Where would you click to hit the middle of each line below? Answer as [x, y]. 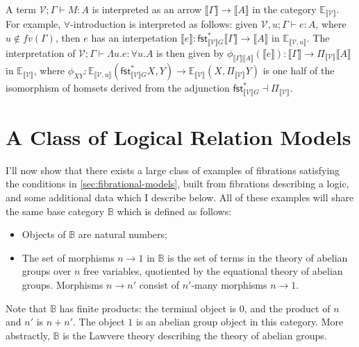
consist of [159, 285]
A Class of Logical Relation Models [178, 136]
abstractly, [28, 335]
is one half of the [299, 70]
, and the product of [287, 308]
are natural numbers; [123, 234]
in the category [284, 9]
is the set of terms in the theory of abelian [258, 257]
